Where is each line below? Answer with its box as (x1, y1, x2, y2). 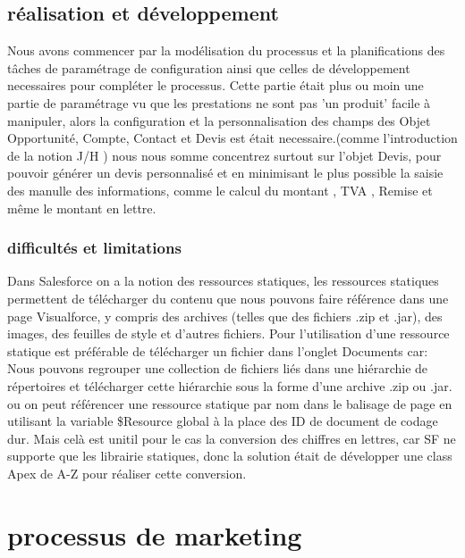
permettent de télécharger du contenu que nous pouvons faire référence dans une (7, 288, 449, 307)
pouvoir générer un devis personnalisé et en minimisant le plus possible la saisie (7, 163, 444, 182)
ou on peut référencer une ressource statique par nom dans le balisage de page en (7, 394, 452, 412)
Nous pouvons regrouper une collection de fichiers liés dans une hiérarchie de (7, 359, 428, 378)
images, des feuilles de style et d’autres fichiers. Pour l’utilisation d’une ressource (7, 324, 450, 343)
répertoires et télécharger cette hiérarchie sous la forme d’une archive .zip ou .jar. (7, 376, 452, 395)
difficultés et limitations (7, 237, 182, 259)
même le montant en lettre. (7, 198, 156, 217)
